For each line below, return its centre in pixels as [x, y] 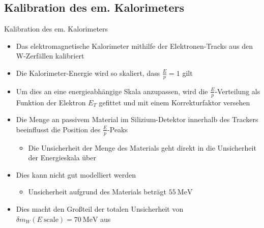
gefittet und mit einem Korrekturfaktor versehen [174, 102]
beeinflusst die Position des [58, 129]
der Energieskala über [62, 158]
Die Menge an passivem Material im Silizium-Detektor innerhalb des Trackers [137, 119]
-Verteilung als [238, 91]
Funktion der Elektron [51, 102]
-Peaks [118, 129]
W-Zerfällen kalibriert [50, 56]
